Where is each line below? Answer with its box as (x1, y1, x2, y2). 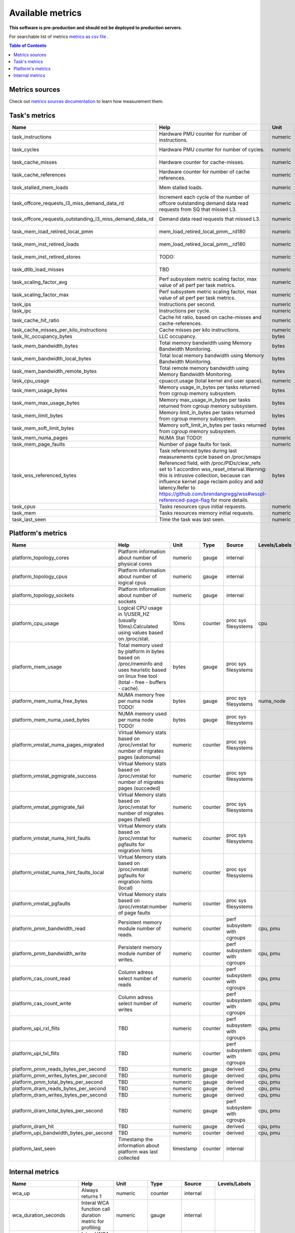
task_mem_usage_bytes (12, 387, 68, 394)
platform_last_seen (12, 1145, 56, 1152)
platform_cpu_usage (12, 620, 59, 627)
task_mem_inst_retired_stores (12, 253, 81, 260)
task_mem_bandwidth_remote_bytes (12, 367, 97, 374)
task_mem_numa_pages (12, 434, 68, 441)
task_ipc (12, 307, 31, 314)
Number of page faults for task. (159, 440, 232, 447)
